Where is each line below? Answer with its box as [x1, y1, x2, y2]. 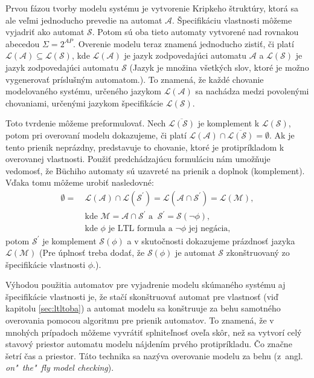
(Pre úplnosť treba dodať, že [39, 246, 145, 259]
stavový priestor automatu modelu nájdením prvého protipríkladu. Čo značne [5, 337, 292, 350]
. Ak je [269, 128, 295, 141]
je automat [175, 246, 216, 259]
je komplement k [197, 117, 260, 129]
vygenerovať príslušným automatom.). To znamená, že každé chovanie [5, 73, 264, 85]
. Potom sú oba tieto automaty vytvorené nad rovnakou [92, 25, 299, 38]
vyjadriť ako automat [5, 25, 85, 38]
